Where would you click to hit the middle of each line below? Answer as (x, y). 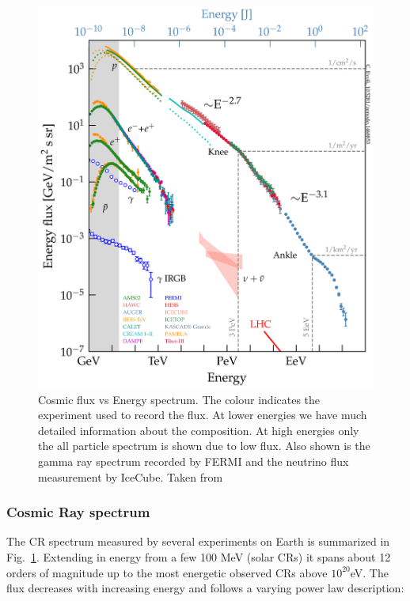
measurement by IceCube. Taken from (131, 476)
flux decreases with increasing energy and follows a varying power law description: (205, 588)
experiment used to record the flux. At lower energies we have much (203, 415)
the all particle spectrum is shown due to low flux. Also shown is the (204, 446)
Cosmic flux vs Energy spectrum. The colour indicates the (179, 399)
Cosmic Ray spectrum (78, 512)
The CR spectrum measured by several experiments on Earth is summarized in (198, 541)
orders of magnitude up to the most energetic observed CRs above (167, 572)
